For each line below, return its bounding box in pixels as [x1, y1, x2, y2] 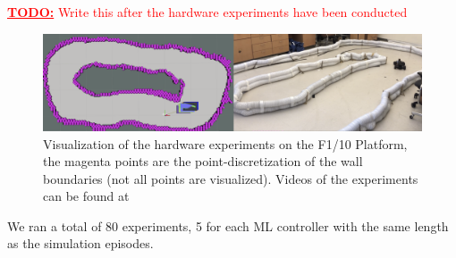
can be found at [43, 187, 130, 205]
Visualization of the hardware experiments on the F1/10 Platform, [43, 134, 408, 153]
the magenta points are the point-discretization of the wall [43, 152, 363, 171]
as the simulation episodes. [7, 234, 154, 253]
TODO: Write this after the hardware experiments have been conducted [7, 3, 408, 21]
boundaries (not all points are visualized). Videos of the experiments [43, 169, 418, 187]
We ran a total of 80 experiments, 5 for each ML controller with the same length [7, 216, 449, 235]
